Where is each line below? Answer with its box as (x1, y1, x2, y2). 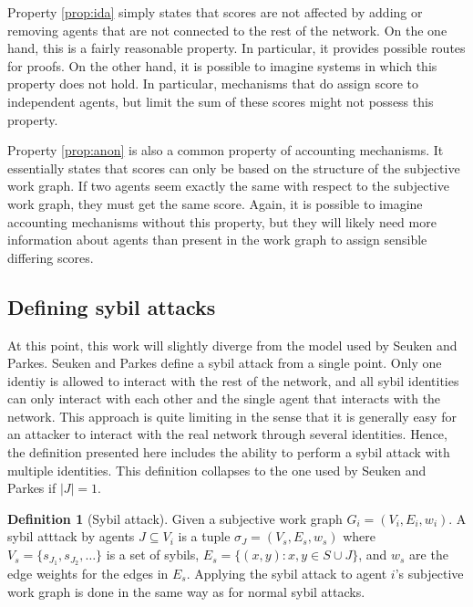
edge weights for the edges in (7, 563, 169, 582)
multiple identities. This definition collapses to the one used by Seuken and (7, 460, 427, 479)
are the (409, 545, 448, 564)
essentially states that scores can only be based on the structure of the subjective (7, 158, 460, 177)
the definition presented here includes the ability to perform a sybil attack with (7, 443, 450, 462)
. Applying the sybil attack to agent (186, 563, 387, 582)
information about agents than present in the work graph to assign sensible (7, 230, 427, 249)
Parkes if (7, 478, 57, 497)
